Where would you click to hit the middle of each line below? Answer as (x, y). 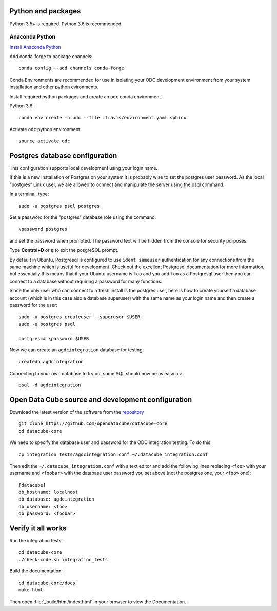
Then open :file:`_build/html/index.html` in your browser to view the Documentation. (98, 602)
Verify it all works (38, 529)
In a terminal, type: (29, 194)
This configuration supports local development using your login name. (84, 168)
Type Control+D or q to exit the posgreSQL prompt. (64, 250)
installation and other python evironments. (54, 87)
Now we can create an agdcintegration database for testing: (77, 350)
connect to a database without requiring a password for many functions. (86, 281)
